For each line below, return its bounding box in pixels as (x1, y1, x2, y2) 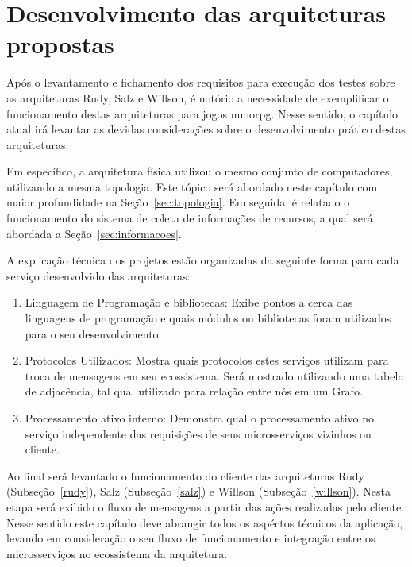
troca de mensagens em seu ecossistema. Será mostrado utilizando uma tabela (25, 367, 404, 384)
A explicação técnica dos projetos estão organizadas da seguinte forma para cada (6, 252, 399, 268)
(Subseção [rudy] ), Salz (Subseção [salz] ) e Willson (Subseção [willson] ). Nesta (6, 483, 391, 499)
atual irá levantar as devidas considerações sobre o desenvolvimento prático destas (6, 121, 406, 137)
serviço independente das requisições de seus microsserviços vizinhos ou (25, 425, 372, 442)
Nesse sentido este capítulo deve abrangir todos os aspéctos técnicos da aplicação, (6, 514, 403, 530)
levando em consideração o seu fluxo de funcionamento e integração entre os (6, 530, 375, 546)
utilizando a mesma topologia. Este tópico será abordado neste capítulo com (6, 178, 378, 195)
